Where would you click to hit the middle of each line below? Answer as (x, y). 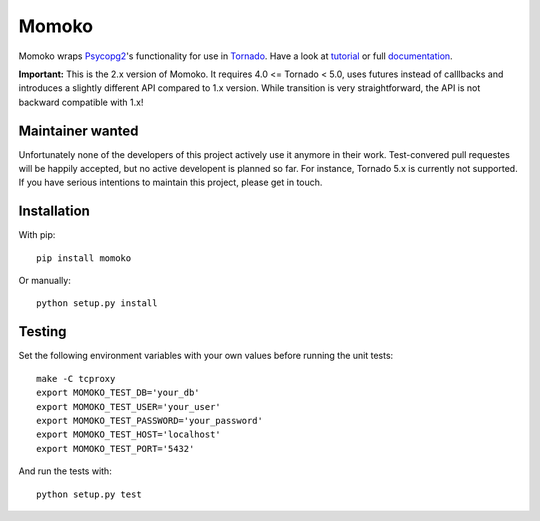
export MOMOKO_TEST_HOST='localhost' (129, 434)
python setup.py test (89, 494)
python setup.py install (97, 303)
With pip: (37, 235)
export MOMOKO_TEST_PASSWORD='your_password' (150, 420)
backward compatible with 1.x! (81, 102)
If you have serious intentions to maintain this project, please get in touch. (170, 182)
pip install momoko (84, 258)
